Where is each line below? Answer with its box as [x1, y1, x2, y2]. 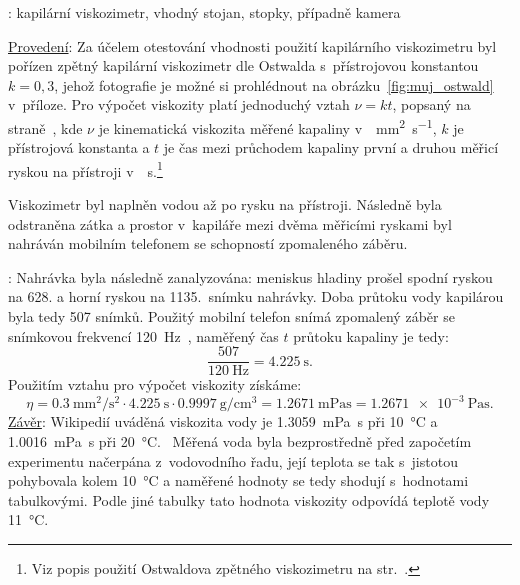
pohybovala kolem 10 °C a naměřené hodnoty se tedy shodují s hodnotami [8, 470, 469, 491]
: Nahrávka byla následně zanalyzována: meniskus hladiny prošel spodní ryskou [8, 266, 493, 287]
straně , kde [8, 117, 83, 138]
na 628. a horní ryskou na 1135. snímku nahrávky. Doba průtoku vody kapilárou [8, 286, 504, 307]
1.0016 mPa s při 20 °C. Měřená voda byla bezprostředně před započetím [8, 430, 472, 451]
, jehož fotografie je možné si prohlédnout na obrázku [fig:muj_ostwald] [54, 74, 494, 95]
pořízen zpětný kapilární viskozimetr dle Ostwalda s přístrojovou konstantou [8, 55, 479, 76]
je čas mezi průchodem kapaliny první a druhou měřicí [163, 137, 499, 158]
